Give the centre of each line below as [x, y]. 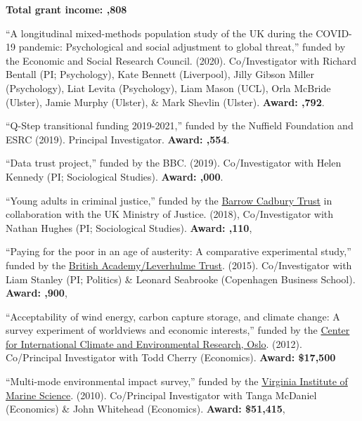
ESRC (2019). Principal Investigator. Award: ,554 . [118, 139]
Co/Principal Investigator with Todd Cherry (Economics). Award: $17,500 [171, 357]
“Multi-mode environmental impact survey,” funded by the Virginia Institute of [177, 381]
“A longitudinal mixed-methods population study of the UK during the [159, 33]
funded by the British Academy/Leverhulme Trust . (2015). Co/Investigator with [179, 265]
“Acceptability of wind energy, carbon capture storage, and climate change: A [173, 316]
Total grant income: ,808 [66, 9]
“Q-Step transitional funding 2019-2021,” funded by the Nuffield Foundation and [180, 125]
